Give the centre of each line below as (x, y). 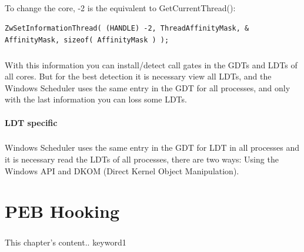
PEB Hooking (62, 211)
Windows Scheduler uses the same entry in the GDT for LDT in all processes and (152, 147)
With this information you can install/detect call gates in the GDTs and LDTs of (151, 64)
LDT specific (31, 122)
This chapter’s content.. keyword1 (66, 242)
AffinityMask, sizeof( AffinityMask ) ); (87, 40)
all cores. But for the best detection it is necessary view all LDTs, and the (138, 76)
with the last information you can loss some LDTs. (96, 99)
